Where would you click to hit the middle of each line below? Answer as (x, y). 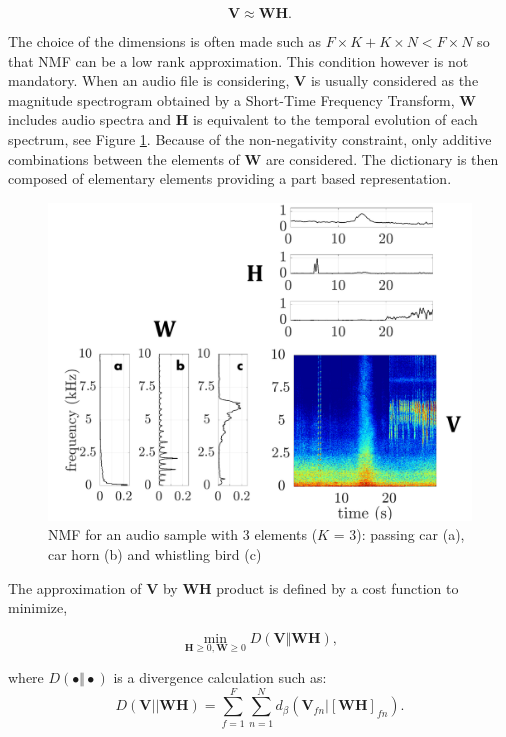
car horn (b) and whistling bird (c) (155, 553)
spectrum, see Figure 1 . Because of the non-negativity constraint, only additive (250, 138)
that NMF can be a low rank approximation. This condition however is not (238, 60)
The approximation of (75, 587)
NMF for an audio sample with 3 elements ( (183, 534)
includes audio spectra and (90, 119)
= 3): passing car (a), (399, 534)
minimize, (38, 607)
